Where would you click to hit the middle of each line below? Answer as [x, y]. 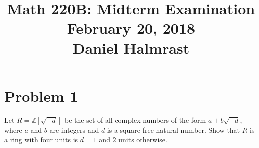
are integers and [74, 130]
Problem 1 [41, 95]
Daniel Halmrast [131, 48]
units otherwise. [143, 140]
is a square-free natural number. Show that [174, 130]
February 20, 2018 [131, 28]
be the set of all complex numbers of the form [135, 120]
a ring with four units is [41, 140]
